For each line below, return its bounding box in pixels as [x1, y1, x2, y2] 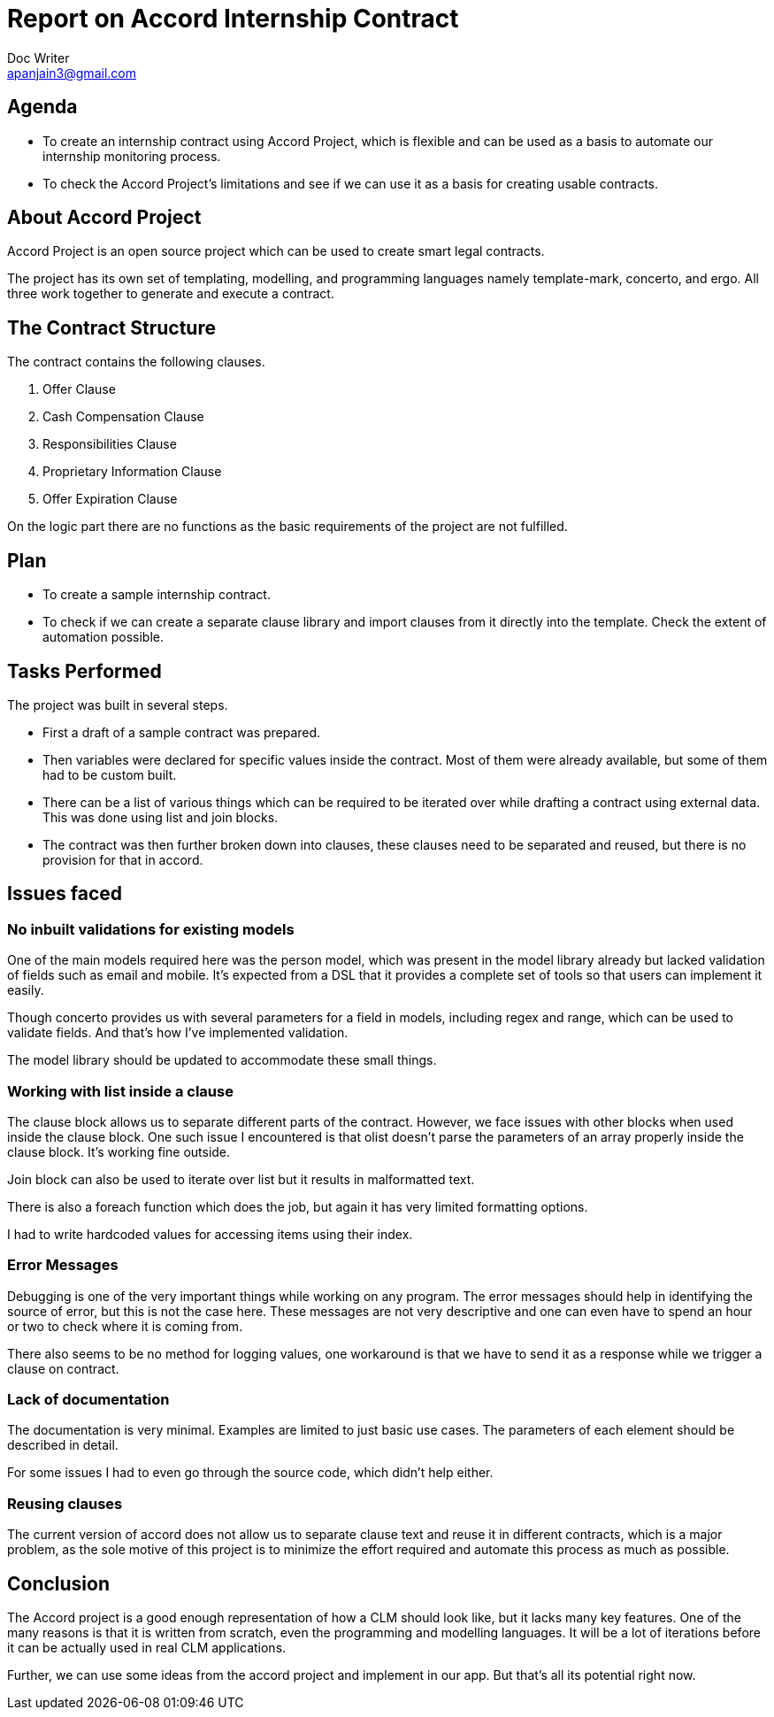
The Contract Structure [7, 316, 216, 339]
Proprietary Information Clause [42, 464, 222, 480]
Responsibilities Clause [42, 436, 177, 452]
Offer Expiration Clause [42, 491, 178, 507]
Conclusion [7, 1572, 111, 1595]
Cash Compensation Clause [42, 409, 204, 425]
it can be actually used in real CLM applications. [7, 1640, 287, 1656]
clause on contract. [7, 1360, 119, 1376]
